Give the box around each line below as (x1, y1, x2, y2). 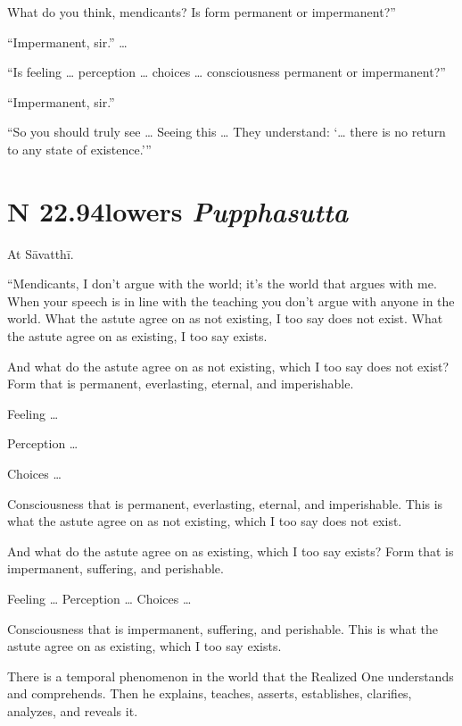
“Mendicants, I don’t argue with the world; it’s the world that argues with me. (7, 274, 437, 293)
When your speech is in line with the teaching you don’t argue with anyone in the (7, 291, 455, 310)
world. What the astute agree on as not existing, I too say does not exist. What (7, 309, 443, 328)
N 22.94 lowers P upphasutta (7, 192, 349, 229)
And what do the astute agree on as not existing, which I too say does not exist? (7, 356, 450, 375)
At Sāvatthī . (7, 244, 74, 263)
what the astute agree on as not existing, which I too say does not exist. (7, 512, 402, 530)
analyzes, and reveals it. (7, 701, 138, 720)
